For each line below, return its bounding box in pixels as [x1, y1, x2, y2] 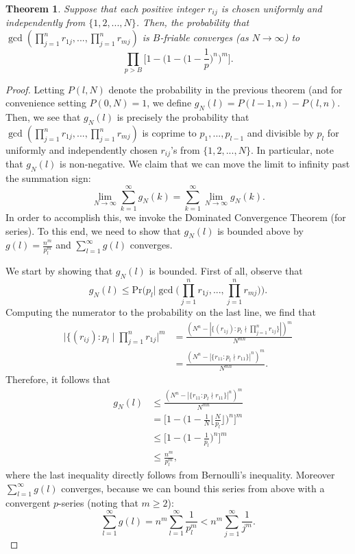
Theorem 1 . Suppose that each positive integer [5, 1, 205, 15]
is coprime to [142, 126, 197, 140]
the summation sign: [5, 171, 91, 185]
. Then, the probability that [136, 15, 249, 30]
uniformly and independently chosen [5, 143, 158, 157]
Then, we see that [5, 110, 81, 124]
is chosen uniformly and [221, 1, 322, 15]
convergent [5, 496, 51, 510]
